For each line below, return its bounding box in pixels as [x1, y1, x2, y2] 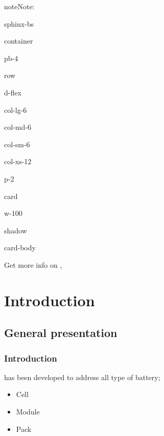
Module [16, 406, 40, 417]
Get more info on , [4, 259, 62, 270]
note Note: [4, 1, 35, 11]
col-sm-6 [4, 138, 30, 149]
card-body [4, 242, 36, 253]
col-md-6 [4, 122, 31, 132]
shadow [4, 225, 27, 235]
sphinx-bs [4, 18, 34, 29]
